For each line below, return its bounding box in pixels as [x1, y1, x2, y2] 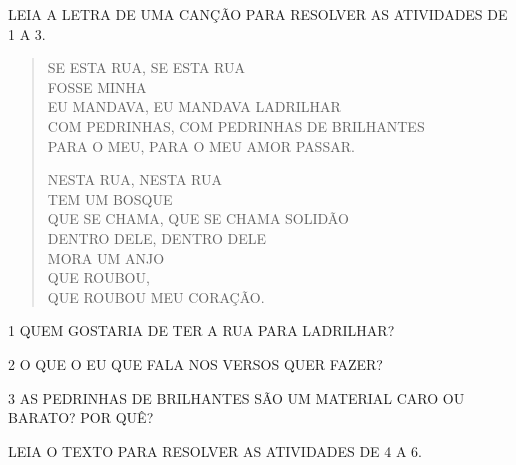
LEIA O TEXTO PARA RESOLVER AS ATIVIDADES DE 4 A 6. [8, 440, 422, 461]
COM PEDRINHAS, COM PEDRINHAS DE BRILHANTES [47, 115, 425, 136]
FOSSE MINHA [47, 76, 147, 97]
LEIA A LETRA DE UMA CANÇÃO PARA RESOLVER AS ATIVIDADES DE [8, 4, 508, 24]
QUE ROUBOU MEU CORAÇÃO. [47, 286, 265, 307]
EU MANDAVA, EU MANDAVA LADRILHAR [47, 96, 341, 117]
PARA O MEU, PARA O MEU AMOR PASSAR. [47, 135, 355, 156]
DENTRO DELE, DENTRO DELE [47, 227, 266, 248]
